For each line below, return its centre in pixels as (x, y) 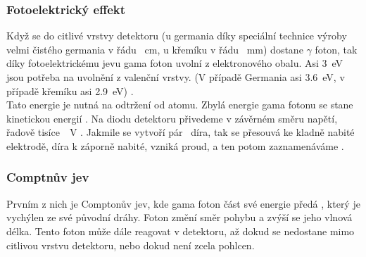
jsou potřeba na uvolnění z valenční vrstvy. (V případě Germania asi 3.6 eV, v (176, 77)
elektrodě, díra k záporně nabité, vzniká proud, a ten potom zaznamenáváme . (175, 145)
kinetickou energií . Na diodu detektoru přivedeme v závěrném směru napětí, (172, 118)
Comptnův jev (48, 177)
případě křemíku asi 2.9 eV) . (70, 90)
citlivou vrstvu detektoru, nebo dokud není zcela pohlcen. (131, 245)
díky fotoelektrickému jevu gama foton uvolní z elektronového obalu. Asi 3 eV (175, 63)
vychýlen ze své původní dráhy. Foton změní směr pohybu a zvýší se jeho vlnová (179, 217)
